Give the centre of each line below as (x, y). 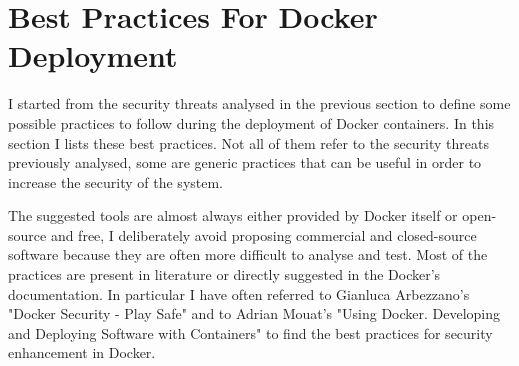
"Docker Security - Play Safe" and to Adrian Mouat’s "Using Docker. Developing (254, 313)
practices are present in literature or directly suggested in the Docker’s (224, 274)
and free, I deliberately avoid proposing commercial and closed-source (263, 234)
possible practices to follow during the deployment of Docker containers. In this (251, 122)
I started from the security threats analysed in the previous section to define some (259, 103)
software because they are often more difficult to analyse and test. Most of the (248, 254)
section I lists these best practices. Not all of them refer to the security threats (249, 142)
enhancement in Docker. (82, 352)
